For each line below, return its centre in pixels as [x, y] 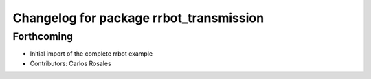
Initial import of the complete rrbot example [91, 54]
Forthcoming [43, 36]
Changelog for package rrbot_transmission [138, 18]
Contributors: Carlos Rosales [70, 63]
